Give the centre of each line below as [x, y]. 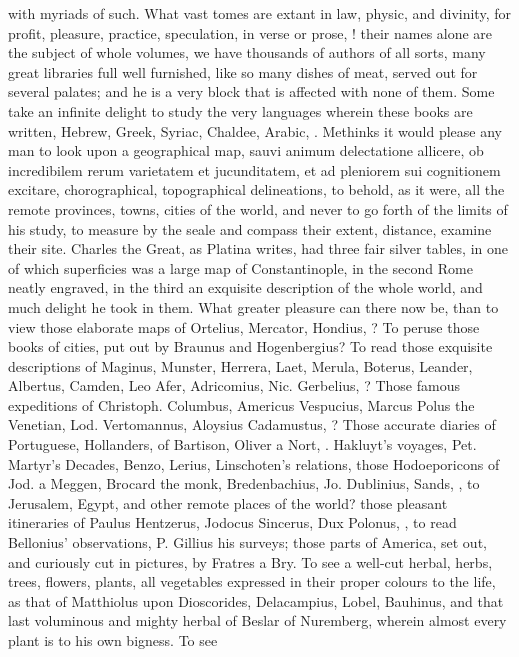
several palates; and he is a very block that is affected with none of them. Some [251, 91]
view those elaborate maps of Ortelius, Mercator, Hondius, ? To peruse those [244, 326]
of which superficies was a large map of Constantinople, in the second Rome [240, 267]
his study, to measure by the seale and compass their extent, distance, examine [250, 228]
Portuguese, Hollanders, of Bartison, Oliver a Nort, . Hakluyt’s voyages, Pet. [242, 444]
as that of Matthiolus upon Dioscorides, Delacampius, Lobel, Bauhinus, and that [256, 600]
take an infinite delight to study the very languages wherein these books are [240, 110]
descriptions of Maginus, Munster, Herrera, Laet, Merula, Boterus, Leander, [240, 365]
